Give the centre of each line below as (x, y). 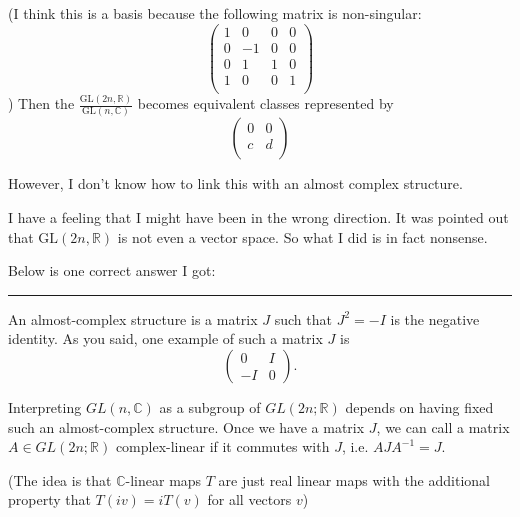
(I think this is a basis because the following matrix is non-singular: (215, 13)
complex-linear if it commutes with (222, 446)
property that (49, 499)
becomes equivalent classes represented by (265, 103)
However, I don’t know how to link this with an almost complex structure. (235, 183)
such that (303, 318)
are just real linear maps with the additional (354, 479)
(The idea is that (60, 479)
